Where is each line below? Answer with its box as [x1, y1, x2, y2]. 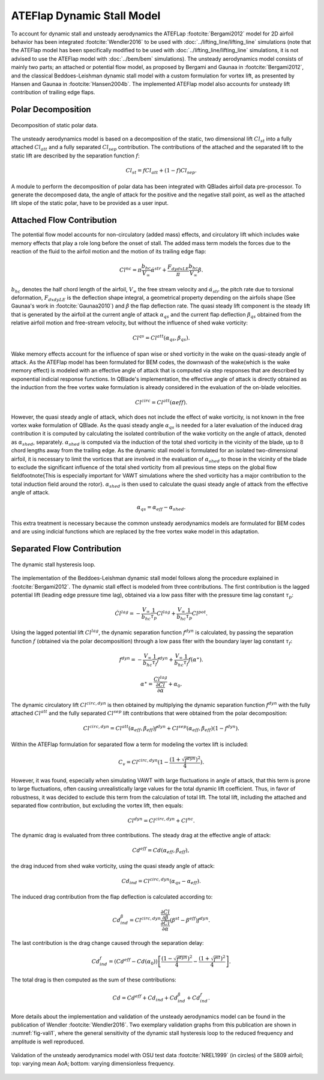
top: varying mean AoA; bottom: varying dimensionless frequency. [11, 1060, 175, 1067]
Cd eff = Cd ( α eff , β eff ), [132, 846, 190, 855]
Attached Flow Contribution [11, 215, 117, 225]
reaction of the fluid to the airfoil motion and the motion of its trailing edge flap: [11, 248, 206, 255]
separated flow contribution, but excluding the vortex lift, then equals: [11, 802, 184, 809]
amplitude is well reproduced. [11, 1038, 85, 1045]
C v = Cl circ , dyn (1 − [118, 757, 169, 767]
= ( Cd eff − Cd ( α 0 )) [108, 957, 158, 966]
